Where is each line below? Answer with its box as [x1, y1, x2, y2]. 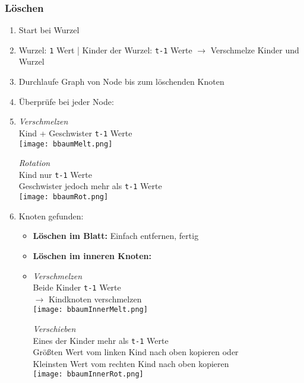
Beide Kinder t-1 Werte [33, 281, 121, 293]
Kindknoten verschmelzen [48, 292, 142, 305]
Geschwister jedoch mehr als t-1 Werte [18, 180, 162, 192]
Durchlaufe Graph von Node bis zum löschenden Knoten [18, 75, 224, 88]
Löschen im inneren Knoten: [33, 249, 151, 261]
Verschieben [33, 323, 76, 334]
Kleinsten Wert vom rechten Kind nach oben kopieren [33, 357, 229, 369]
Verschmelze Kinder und [210, 43, 299, 56]
